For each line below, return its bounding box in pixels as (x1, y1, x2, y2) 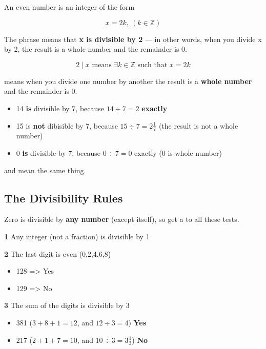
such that (137, 61, 168, 69)
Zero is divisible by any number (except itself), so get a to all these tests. (4, 214, 239, 224)
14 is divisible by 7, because (16, 102, 105, 113)
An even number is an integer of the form (4, 2, 135, 12)
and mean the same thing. (4, 165, 86, 175)
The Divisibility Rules (4, 190, 123, 206)
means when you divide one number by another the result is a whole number (4, 75, 252, 86)
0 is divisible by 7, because (16, 147, 101, 158)
